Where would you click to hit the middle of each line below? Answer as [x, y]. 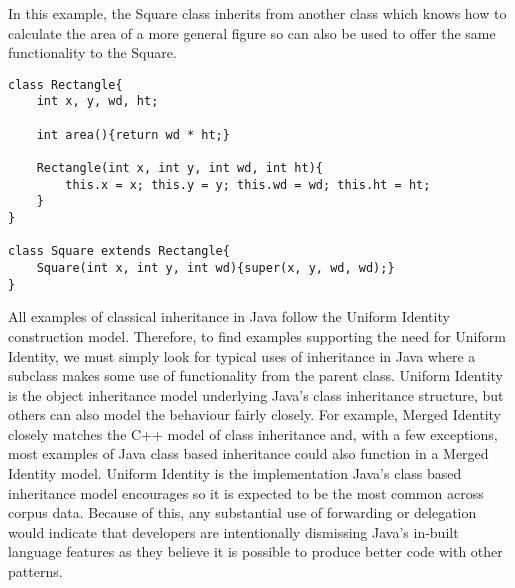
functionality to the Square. [92, 52]
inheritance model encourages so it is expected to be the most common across [246, 492]
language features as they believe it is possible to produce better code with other [255, 551]
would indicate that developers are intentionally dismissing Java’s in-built [233, 531]
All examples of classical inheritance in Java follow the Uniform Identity [229, 316]
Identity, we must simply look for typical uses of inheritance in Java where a [242, 355]
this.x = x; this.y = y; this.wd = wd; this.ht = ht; [248, 184]
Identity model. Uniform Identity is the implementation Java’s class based [235, 473]
